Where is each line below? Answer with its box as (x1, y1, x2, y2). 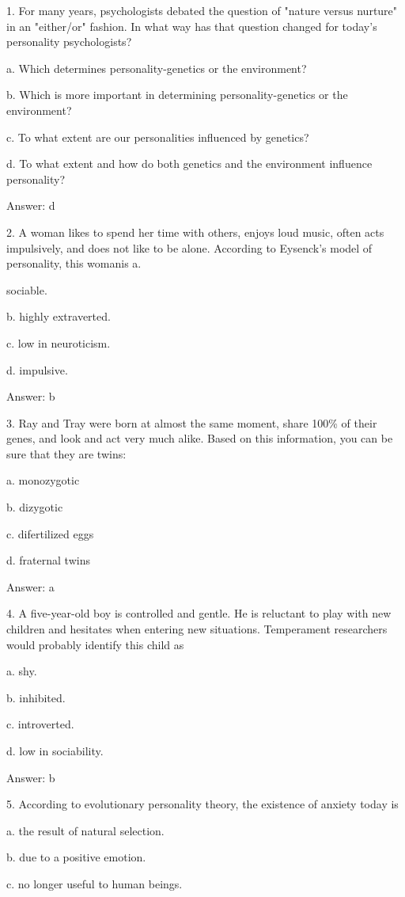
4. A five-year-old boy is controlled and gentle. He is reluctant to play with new (6, 605, 392, 621)
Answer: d (6, 197, 55, 214)
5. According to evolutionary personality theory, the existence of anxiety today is (6, 796, 399, 812)
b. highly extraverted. (6, 308, 111, 325)
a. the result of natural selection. (6, 822, 165, 838)
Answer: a (6, 578, 55, 595)
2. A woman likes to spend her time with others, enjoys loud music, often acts (6, 223, 384, 240)
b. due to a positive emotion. (6, 849, 146, 865)
